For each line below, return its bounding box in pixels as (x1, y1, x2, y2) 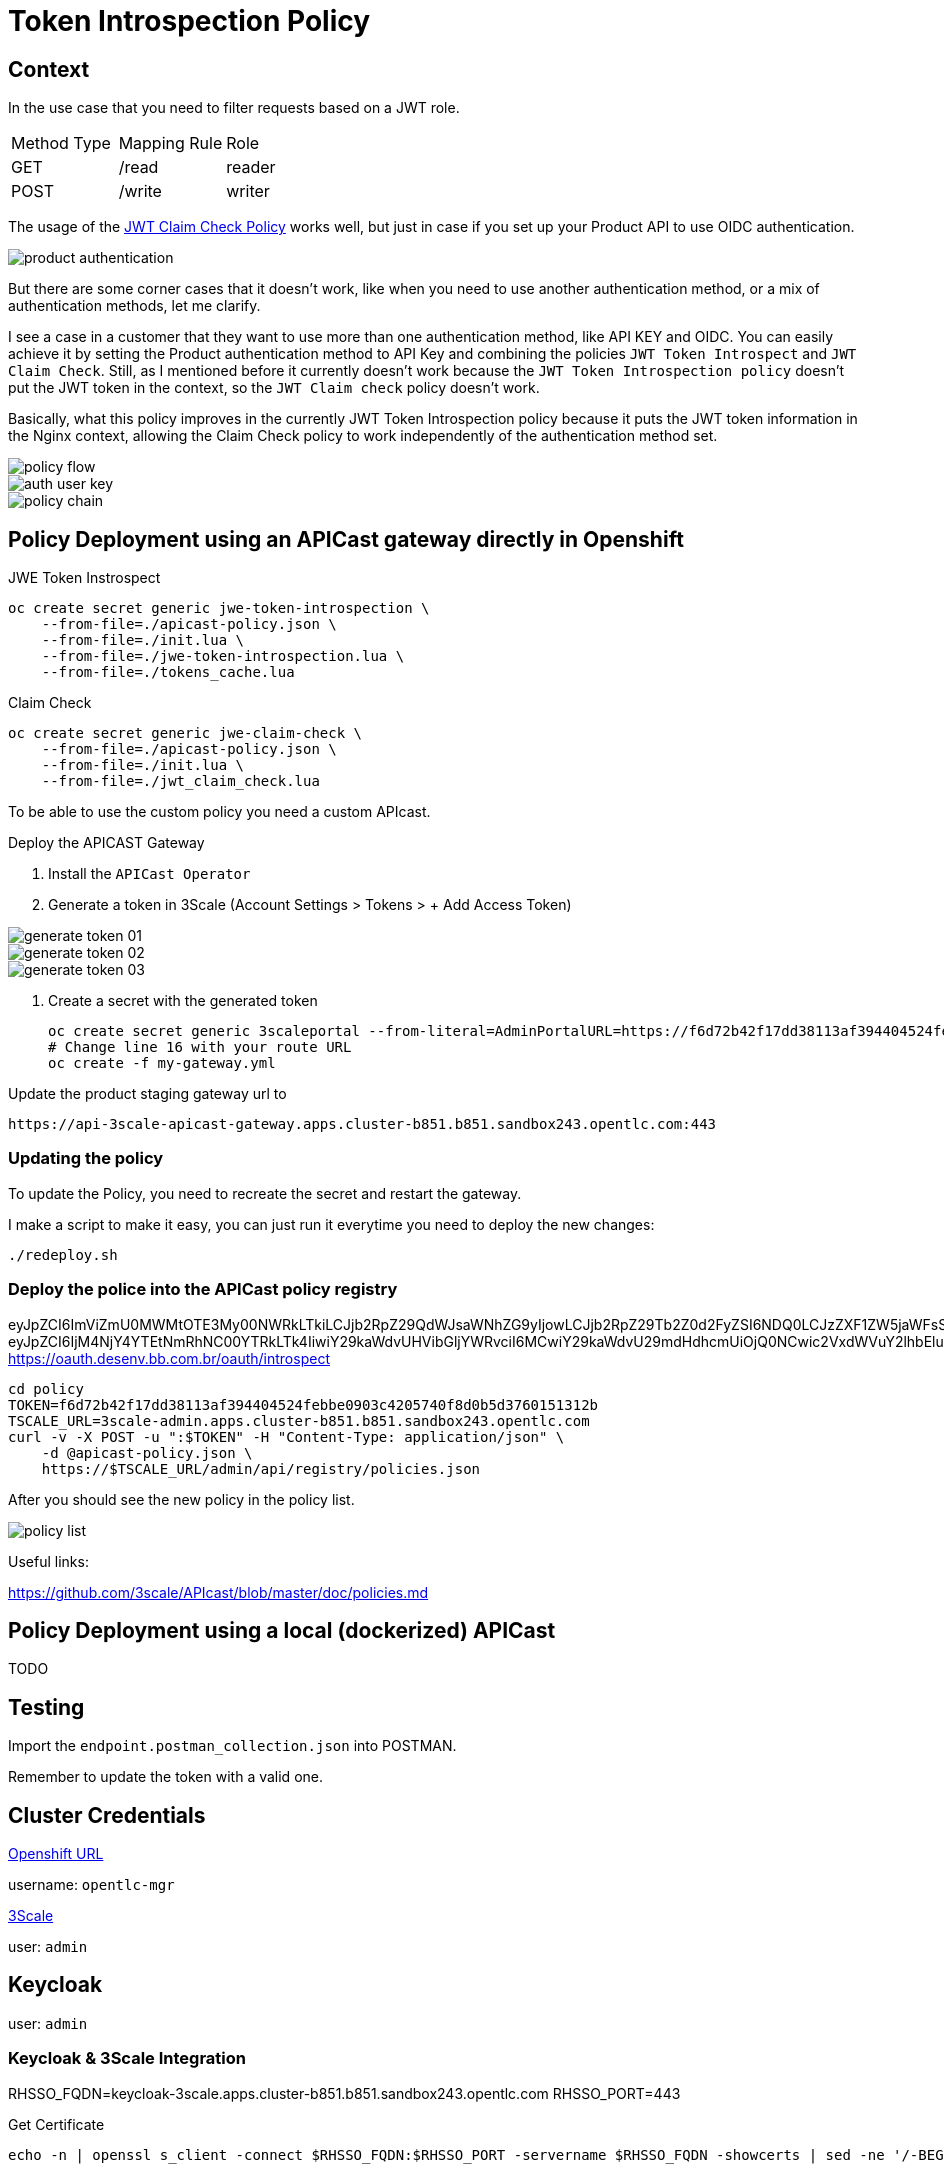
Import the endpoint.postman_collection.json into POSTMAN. (8, 1737, 457, 1755)
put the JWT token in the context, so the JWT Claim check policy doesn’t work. (8, 379, 540, 397)
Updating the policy (8, 1148, 164, 1169)
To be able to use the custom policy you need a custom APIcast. (8, 803, 431, 821)
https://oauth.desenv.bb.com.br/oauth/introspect (8, 1349, 330, 1367)
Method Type (11, 133, 111, 154)
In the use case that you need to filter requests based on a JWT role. (8, 99, 460, 117)
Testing (8, 1694, 85, 1720)
